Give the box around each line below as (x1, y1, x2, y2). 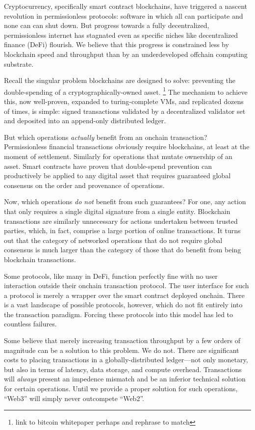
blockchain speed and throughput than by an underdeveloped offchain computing (4, 49, 248, 59)
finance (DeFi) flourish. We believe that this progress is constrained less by (4, 39, 229, 50)
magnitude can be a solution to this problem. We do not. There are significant (4, 345, 239, 355)
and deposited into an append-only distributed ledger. (4, 115, 166, 126)
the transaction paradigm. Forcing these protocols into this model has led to (4, 309, 233, 319)
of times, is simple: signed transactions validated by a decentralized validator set (4, 106, 246, 116)
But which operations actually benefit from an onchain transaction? (4, 132, 207, 142)
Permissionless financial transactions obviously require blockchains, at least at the (4, 141, 250, 152)
